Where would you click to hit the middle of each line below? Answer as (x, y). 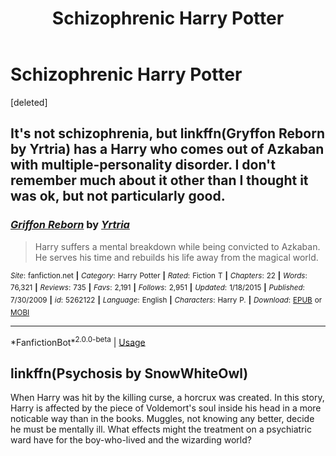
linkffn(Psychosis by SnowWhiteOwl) (129, 373)
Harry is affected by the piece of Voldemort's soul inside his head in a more (166, 408)
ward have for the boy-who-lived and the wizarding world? (131, 440)
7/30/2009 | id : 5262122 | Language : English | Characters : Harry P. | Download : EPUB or (166, 300)
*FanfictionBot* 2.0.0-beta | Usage (78, 341)
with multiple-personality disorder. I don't (143, 165)
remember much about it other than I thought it (159, 180)
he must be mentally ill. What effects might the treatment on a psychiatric (161, 429)
